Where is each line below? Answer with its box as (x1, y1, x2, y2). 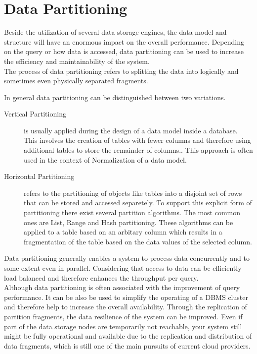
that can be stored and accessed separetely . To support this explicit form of (24, 197, 252, 208)
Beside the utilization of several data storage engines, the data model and (4, 27, 227, 37)
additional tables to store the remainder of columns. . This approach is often (24, 145, 253, 155)
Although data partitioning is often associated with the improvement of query (4, 282, 240, 293)
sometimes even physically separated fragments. (4, 75, 148, 86)
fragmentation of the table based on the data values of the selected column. (24, 236, 252, 246)
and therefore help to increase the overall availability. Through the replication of (4, 301, 247, 312)
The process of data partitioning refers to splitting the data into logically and (4, 65, 239, 76)
